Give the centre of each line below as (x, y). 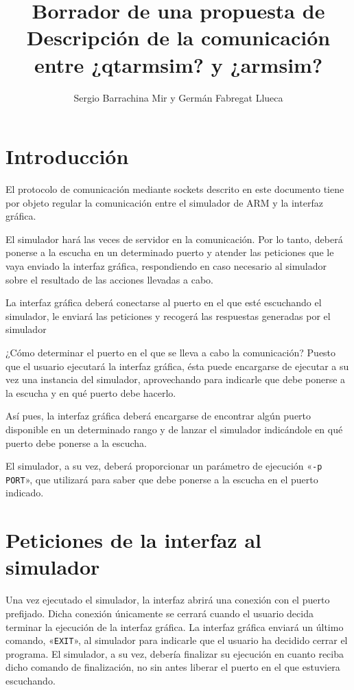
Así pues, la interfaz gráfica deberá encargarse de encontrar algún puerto (158, 416)
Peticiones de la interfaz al (133, 540)
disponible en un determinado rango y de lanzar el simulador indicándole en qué (174, 429)
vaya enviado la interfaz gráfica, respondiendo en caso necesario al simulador (166, 266)
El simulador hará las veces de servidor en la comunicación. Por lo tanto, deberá (174, 239)
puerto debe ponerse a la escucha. (76, 442)
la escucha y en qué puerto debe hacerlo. (91, 392)
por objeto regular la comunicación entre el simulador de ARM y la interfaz (164, 202)
